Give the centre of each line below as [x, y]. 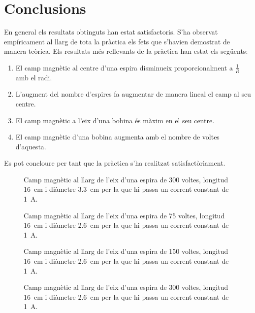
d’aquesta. [31, 146]
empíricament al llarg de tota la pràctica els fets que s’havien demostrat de [117, 41]
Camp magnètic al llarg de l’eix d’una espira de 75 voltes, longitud [124, 215]
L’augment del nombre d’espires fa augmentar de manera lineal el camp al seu [133, 94]
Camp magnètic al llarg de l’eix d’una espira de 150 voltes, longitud [126, 251]
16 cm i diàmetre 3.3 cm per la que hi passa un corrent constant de [126, 189]
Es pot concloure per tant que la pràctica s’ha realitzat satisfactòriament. [115, 163]
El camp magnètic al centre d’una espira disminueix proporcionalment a [124, 67]
